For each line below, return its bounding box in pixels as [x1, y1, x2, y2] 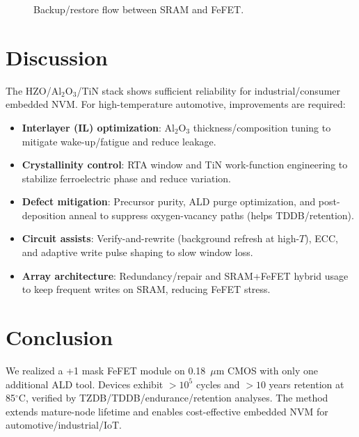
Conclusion [6, 323, 113, 351]
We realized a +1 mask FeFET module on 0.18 [6, 363, 206, 377]
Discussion [6, 42, 108, 71]
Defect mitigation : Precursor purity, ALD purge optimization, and [22, 194, 316, 209]
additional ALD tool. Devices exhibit [6, 376, 163, 391]
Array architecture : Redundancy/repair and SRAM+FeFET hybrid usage [22, 268, 349, 283]
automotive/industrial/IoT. [6, 418, 122, 432]
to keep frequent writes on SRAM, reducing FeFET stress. [22, 282, 271, 296]
